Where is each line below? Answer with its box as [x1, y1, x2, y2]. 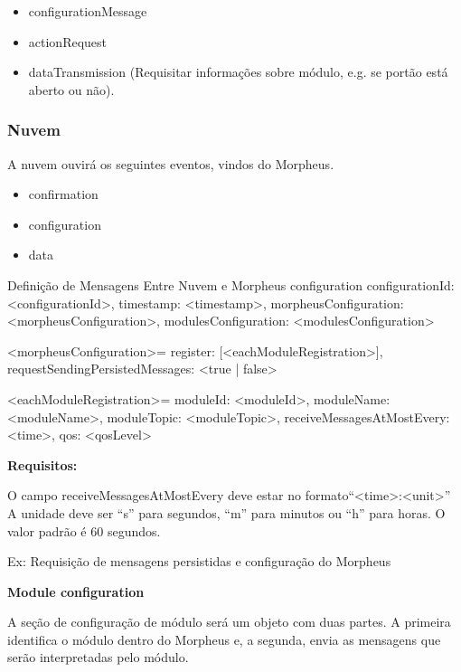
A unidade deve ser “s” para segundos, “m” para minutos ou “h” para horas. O [7, 503, 446, 522]
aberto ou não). [28, 80, 115, 99]
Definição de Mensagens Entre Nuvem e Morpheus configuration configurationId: [7, 275, 455, 294]
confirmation [28, 185, 99, 203]
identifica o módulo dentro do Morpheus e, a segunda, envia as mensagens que [7, 629, 441, 648]
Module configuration [7, 582, 145, 601]
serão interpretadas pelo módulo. [7, 648, 189, 667]
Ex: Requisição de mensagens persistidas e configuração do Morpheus [7, 552, 391, 571]
